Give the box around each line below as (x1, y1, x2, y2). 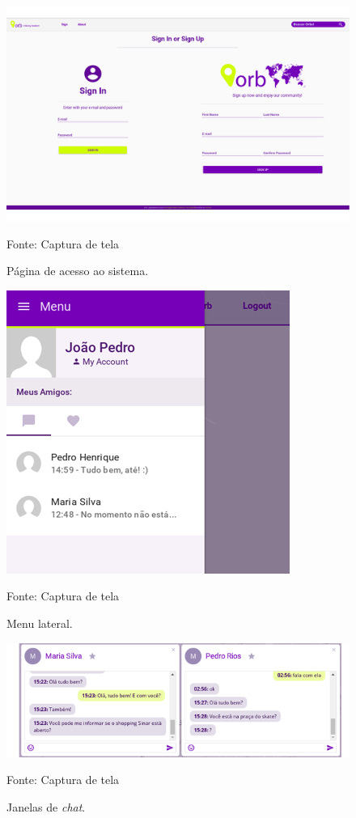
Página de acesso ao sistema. (6, 262, 149, 279)
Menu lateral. (6, 614, 73, 631)
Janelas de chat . (6, 799, 86, 816)
